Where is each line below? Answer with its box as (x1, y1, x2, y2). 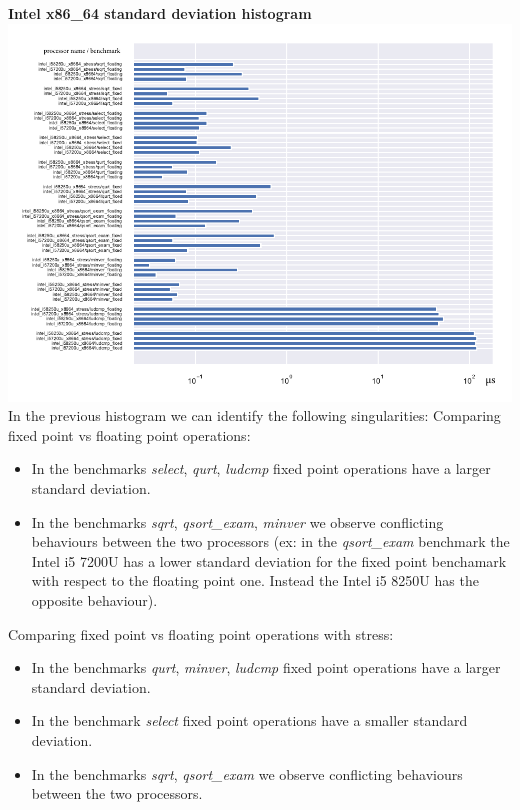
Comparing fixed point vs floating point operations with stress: (8, 623, 394, 644)
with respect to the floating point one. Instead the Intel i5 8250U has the (31, 570, 479, 591)
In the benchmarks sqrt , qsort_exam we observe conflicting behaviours (31, 763, 463, 784)
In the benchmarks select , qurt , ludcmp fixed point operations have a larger (31, 458, 491, 479)
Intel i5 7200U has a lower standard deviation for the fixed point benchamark (31, 550, 507, 571)
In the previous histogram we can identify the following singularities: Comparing (8, 405, 501, 426)
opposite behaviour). (31, 589, 158, 610)
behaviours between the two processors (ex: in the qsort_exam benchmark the (31, 531, 510, 552)
